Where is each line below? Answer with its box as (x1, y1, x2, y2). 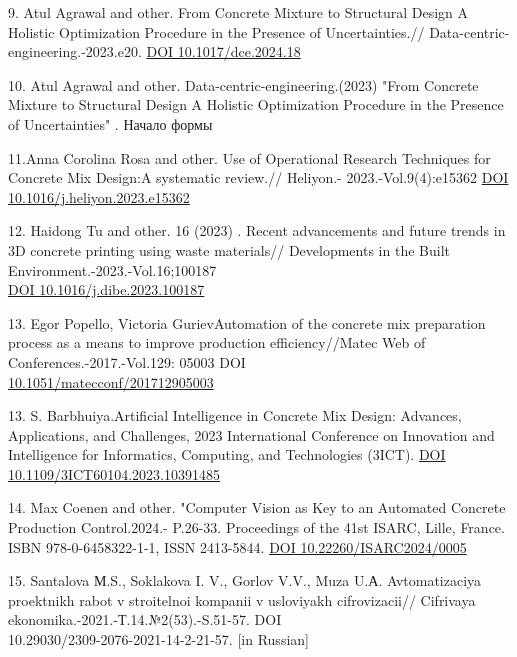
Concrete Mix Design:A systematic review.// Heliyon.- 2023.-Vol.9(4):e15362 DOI (8, 167, 509, 188)
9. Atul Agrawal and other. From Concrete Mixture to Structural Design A (8, 2, 469, 22)
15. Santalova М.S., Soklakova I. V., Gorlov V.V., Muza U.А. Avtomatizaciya (8, 570, 482, 591)
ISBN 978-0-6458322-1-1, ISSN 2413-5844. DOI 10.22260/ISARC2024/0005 (8, 536, 467, 557)
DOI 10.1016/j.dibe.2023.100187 (8, 279, 205, 300)
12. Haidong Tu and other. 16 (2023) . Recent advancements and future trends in (8, 220, 506, 241)
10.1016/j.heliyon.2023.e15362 (8, 186, 190, 207)
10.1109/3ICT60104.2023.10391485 (8, 463, 220, 484)
